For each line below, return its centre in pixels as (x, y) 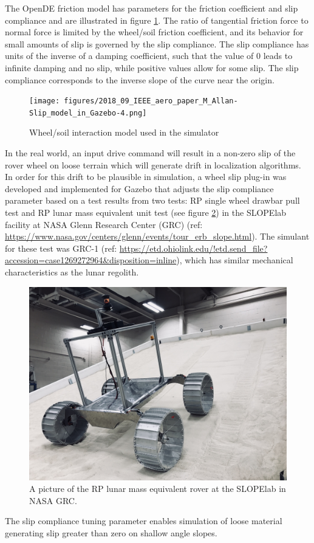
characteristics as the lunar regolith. (72, 272)
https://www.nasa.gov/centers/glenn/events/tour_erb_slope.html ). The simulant (157, 236)
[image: (45, 101)
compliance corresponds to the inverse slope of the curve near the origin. (140, 79)
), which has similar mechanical (235, 260)
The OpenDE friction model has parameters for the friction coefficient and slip (152, 8)
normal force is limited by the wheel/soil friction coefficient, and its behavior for (154, 32)
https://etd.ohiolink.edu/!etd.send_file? (193, 248)
